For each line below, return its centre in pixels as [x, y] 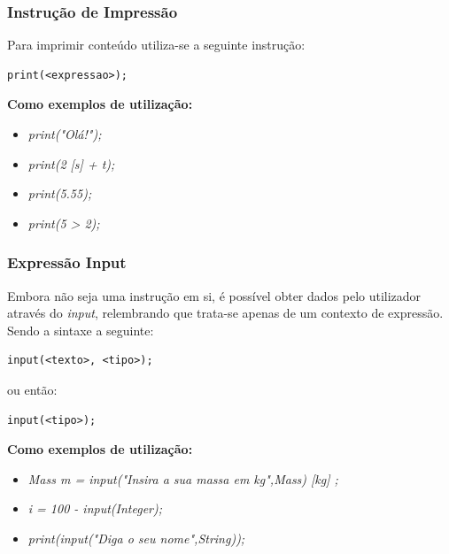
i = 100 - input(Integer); [95, 508]
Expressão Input [67, 262]
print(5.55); [60, 193]
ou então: [32, 389]
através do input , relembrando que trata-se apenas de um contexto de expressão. [225, 313]
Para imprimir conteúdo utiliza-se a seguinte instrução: [156, 45]
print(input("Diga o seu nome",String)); [136, 538]
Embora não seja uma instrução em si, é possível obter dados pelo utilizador [214, 295]
